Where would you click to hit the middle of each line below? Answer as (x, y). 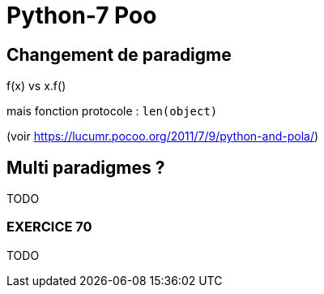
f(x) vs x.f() (36, 86)
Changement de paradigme (119, 54)
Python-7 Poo (82, 15)
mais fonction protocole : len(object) (112, 111)
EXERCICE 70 (49, 227)
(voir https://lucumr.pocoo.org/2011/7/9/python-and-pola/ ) (163, 136)
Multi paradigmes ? (86, 167)
